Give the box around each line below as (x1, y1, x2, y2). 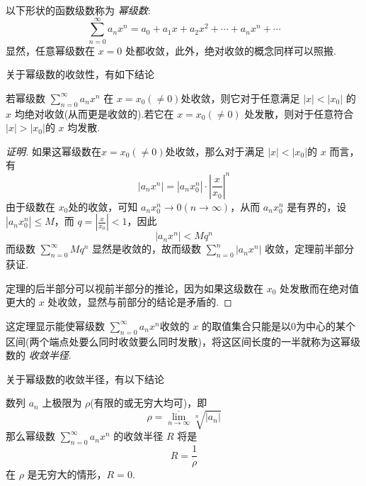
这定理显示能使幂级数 (6, 318, 105, 333)
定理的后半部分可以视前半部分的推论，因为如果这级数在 (6, 280, 263, 295)
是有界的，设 (287, 199, 347, 214)
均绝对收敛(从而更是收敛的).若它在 (14, 106, 174, 121)
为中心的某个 (295, 318, 355, 333)
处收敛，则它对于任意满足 (181, 90, 300, 105)
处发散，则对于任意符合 (244, 106, 354, 121)
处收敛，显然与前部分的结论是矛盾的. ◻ (47, 294, 232, 309)
